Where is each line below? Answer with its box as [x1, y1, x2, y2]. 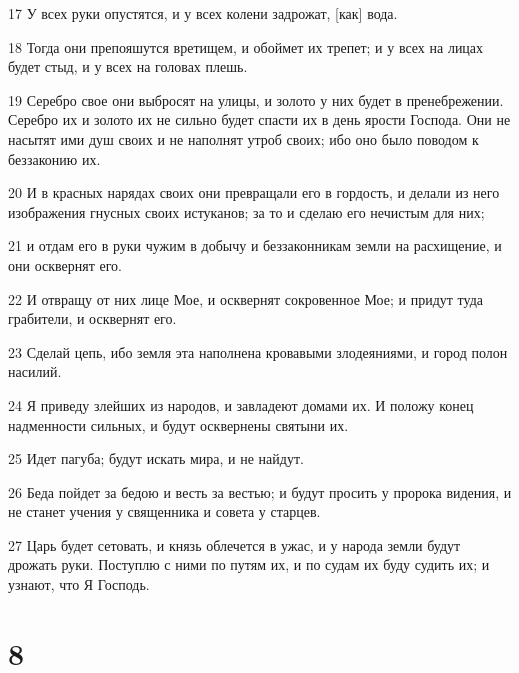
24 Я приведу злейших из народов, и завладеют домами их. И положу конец [8, 394, 474, 415]
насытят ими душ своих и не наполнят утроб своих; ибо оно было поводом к [8, 128, 479, 149]
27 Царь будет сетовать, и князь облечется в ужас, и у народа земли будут [8, 534, 461, 555]
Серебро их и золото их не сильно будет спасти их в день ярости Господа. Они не [8, 109, 511, 130]
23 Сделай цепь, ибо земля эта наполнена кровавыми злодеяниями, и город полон [8, 341, 508, 362]
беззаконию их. [8, 148, 101, 169]
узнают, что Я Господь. [8, 574, 150, 595]
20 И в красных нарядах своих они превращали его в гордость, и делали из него [8, 182, 500, 203]
